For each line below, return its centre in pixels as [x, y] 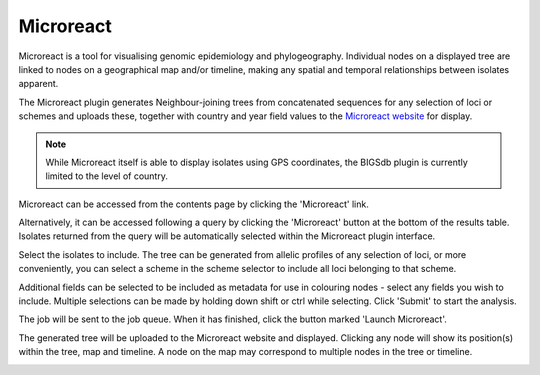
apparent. [38, 84]
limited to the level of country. [107, 176]
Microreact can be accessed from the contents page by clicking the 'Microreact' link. [193, 204]
